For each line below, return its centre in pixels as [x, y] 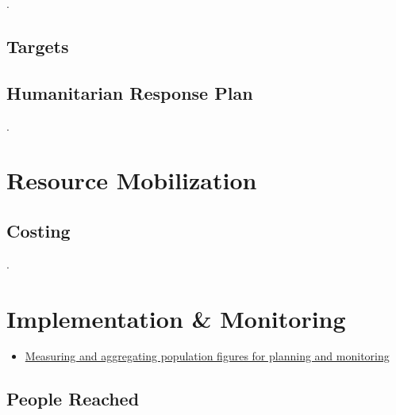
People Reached [73, 399]
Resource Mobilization [132, 180]
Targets [38, 46]
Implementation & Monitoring [176, 318]
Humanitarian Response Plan [130, 92]
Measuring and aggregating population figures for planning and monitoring [207, 356]
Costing [38, 230]
